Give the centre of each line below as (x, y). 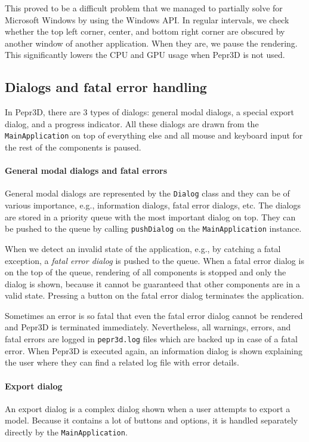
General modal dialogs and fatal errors (86, 171)
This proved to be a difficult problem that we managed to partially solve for (144, 8)
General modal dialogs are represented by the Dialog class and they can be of (147, 193)
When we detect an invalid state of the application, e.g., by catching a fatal (143, 248)
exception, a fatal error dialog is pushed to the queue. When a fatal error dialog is (154, 260)
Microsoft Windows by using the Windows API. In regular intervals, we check (147, 19)
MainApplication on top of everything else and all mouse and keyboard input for (154, 135)
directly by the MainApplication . (66, 432)
